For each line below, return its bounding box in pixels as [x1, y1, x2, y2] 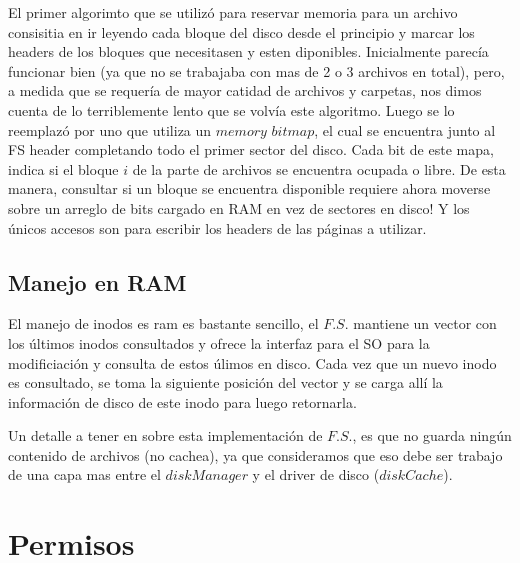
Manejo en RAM [8, 266, 187, 297]
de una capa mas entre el [8, 464, 161, 485]
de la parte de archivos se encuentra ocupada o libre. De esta [132, 158, 506, 179]
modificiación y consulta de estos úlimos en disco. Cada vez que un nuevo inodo [8, 352, 497, 373]
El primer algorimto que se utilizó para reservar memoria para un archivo [8, 2, 458, 22]
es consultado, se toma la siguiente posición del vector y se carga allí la [8, 372, 443, 393]
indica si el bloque [8, 158, 119, 179]
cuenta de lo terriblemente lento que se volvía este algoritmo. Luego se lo [8, 99, 455, 120]
